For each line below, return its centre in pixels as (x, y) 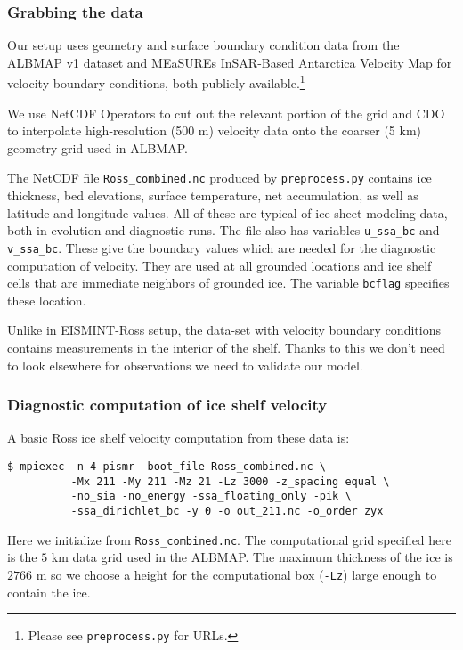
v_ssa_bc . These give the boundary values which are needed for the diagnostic (222, 247)
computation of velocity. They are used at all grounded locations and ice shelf (219, 265)
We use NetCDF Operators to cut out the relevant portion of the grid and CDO (226, 113)
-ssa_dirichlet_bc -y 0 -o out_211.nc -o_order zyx (227, 511)
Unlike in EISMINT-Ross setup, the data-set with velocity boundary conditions (224, 330)
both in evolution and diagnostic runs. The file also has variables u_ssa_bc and (223, 230)
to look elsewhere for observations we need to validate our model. (185, 365)
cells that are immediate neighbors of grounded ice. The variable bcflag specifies (228, 283)
